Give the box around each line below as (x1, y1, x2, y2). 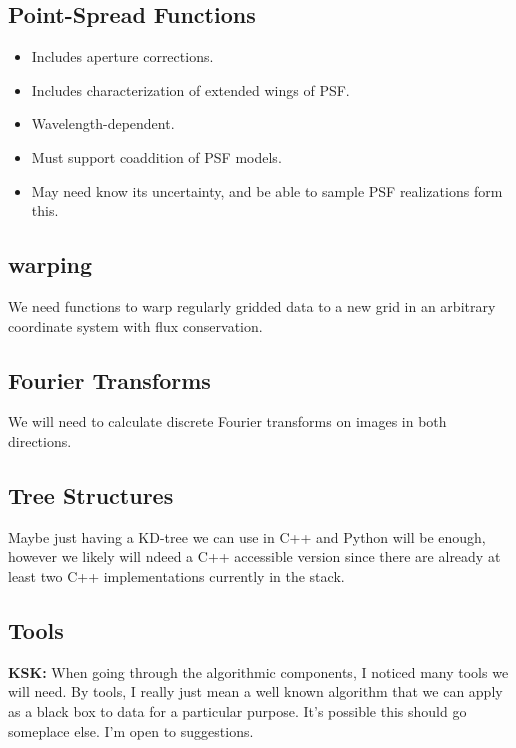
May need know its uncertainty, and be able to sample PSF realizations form (31, 180, 503, 201)
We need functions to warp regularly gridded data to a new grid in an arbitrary (8, 295, 496, 316)
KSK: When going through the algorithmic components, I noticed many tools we (8, 661, 509, 682)
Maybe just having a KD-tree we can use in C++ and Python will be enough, (8, 526, 486, 547)
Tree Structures (8, 479, 174, 510)
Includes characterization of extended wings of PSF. (31, 79, 350, 100)
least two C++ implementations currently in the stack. (8, 565, 345, 586)
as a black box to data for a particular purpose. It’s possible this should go (8, 700, 467, 721)
